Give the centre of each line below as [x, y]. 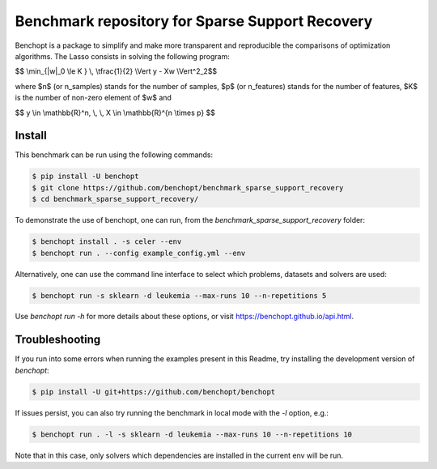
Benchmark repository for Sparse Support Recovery [194, 21]
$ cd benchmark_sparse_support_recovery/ [115, 199]
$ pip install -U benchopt [85, 177]
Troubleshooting [58, 340]
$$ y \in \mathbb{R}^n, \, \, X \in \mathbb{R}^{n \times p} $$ [115, 113]
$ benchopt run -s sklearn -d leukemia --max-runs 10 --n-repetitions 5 [179, 295]
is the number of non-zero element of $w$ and [93, 98]
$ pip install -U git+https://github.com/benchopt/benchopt [154, 392]
